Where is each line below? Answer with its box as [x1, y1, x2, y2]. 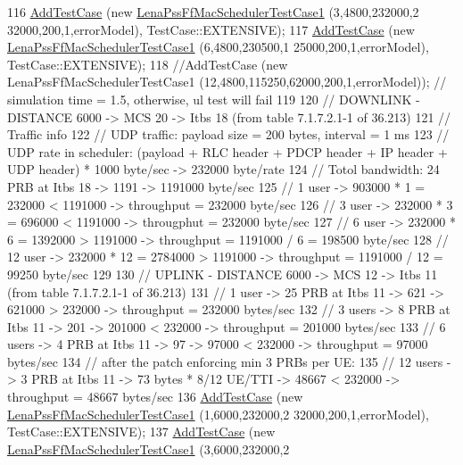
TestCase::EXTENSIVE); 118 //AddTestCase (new [7, 54, 288, 73]
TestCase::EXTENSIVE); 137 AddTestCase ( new [7, 422, 276, 441]
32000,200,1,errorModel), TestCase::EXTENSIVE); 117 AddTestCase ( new [7, 20, 415, 38]
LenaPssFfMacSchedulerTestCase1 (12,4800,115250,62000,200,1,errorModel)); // [7, 72, 447, 91]
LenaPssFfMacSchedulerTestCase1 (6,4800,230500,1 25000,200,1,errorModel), [7, 37, 429, 56]
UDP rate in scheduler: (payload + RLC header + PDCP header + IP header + [7, 142, 448, 161]
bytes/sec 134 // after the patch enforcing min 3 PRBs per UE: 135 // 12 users [7, 352, 443, 370]
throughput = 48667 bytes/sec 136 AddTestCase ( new [7, 387, 303, 406]
